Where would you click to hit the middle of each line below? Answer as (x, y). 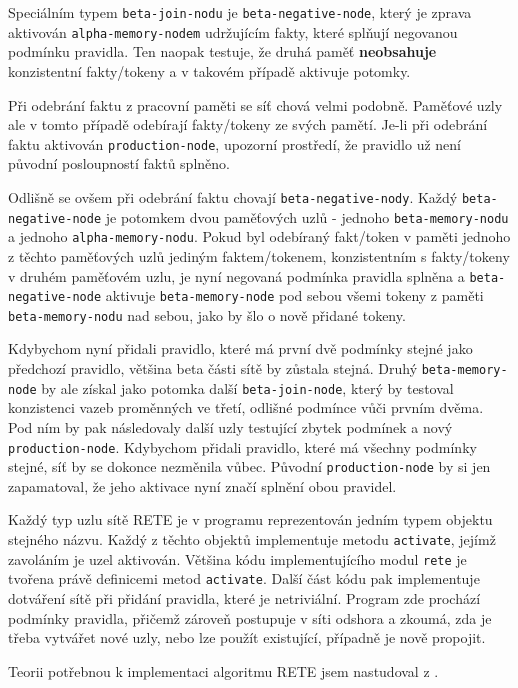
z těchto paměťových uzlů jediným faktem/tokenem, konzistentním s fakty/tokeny (259, 255)
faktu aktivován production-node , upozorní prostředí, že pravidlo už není (235, 143)
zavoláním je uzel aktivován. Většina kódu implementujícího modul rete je (237, 558)
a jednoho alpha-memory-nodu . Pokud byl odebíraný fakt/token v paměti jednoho (259, 236)
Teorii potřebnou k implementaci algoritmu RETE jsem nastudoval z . (223, 670)
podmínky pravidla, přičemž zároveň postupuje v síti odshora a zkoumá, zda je (250, 617)
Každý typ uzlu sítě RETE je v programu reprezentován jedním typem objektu (250, 519)
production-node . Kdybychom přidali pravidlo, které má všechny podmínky (242, 446)
